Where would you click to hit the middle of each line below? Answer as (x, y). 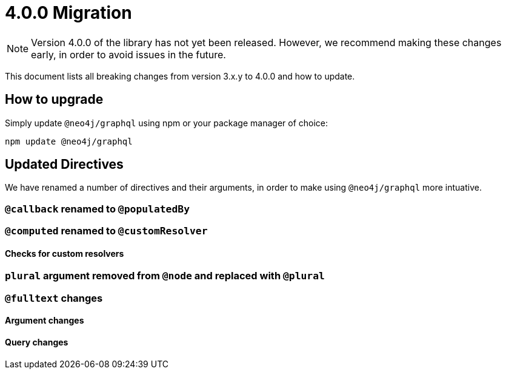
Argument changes (45, 321)
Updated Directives (64, 165)
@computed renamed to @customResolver (106, 231)
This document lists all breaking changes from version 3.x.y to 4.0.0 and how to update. (180, 76)
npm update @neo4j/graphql (69, 141)
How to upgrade (54, 100)
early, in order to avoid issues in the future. (128, 54)
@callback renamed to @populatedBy (98, 209)
